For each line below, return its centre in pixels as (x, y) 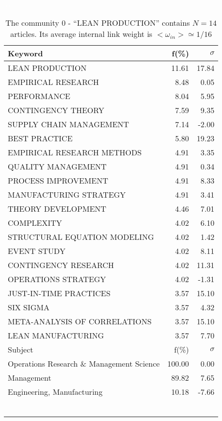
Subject (21, 349)
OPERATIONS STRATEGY (57, 279)
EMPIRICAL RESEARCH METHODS (75, 152)
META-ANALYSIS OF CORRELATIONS (80, 321)
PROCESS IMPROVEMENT (58, 180)
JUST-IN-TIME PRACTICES (59, 293)
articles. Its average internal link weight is (81, 34)
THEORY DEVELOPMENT (57, 208)
